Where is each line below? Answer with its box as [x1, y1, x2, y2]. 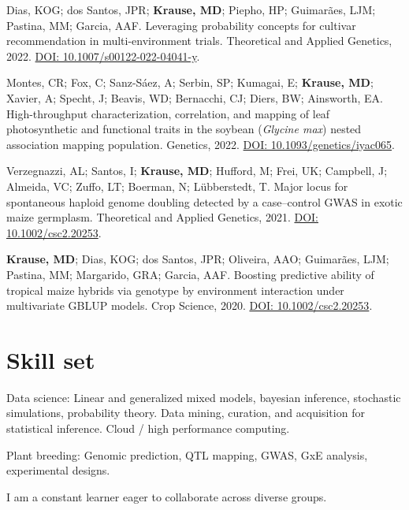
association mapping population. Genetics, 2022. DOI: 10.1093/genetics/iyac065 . [6, 136, 395, 152]
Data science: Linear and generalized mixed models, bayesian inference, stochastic [6, 389, 401, 405]
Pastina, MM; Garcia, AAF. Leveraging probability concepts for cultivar [6, 17, 356, 33]
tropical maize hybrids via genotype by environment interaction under [6, 281, 344, 298]
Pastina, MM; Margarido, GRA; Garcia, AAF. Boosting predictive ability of [6, 266, 374, 282]
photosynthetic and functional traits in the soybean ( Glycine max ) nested [6, 121, 362, 137]
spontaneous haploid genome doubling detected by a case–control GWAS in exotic [6, 193, 403, 210]
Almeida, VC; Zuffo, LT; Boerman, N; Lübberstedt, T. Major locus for [6, 177, 348, 194]
